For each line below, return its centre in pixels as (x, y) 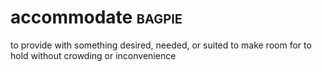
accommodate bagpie (96, 17)
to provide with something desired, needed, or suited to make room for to (161, 45)
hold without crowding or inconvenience (93, 55)
